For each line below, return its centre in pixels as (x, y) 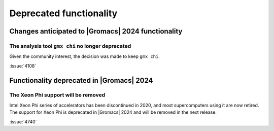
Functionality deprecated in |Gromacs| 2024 (81, 80)
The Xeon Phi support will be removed (57, 95)
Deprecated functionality (63, 13)
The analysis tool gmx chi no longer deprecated (70, 46)
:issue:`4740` (23, 121)
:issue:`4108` (23, 65)
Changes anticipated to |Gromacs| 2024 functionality (96, 31)
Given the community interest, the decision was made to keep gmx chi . (84, 56)
